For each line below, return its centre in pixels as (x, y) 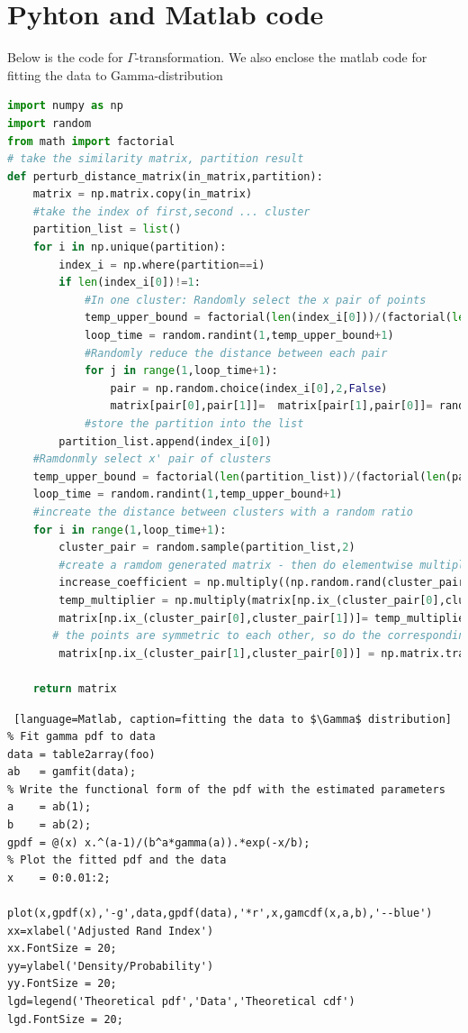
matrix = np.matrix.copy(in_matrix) (143, 194)
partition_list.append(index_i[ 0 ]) (165, 441)
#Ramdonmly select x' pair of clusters (152, 459)
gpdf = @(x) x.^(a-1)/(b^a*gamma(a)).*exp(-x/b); (159, 842)
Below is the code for (65, 57)
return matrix (75, 688)
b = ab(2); (49, 825)
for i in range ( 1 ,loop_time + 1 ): (130, 530)
